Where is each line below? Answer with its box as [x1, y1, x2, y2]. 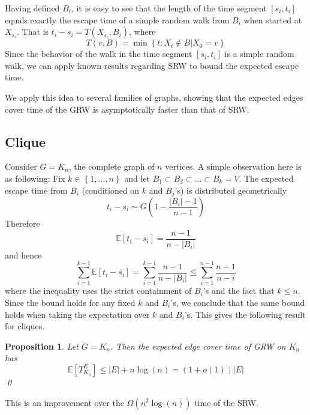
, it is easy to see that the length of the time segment [71, 2, 267, 14]
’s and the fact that [203, 284, 275, 297]
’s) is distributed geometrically [174, 184, 287, 196]
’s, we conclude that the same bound [170, 296, 305, 308]
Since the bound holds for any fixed [5, 296, 136, 308]
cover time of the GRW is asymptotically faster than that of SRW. [5, 103, 249, 115]
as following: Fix [5, 172, 65, 184]
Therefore [5, 217, 40, 229]
